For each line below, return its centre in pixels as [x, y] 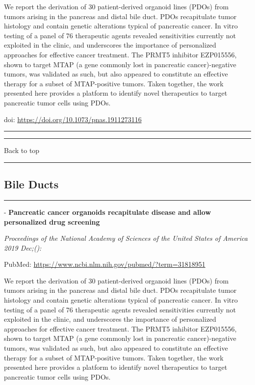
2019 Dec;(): [23, 247]
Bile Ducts [31, 184]
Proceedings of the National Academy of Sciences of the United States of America [126, 238]
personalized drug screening [52, 221]
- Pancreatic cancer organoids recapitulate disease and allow [108, 212]
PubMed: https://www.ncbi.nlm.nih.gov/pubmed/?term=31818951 [105, 264]
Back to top [22, 150]
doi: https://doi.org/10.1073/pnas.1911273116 [73, 119]
